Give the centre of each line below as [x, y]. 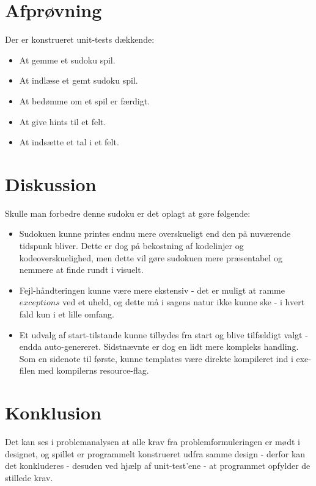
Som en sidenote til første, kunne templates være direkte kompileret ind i [156, 358]
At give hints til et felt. [63, 121]
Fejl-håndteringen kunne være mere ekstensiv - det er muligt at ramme [152, 290]
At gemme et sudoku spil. [67, 60]
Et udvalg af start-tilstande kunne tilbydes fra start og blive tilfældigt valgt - [164, 334]
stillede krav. [29, 477]
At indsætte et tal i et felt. [69, 142]
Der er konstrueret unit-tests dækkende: [80, 39]
